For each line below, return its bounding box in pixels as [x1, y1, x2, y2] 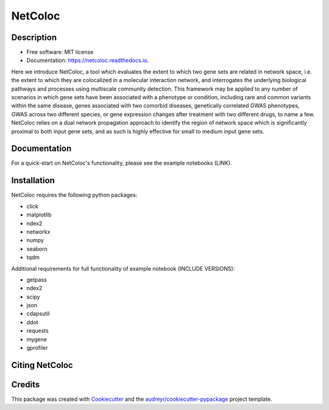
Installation [11, 175, 55, 186]
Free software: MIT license [26, 49, 94, 56]
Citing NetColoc [11, 360, 73, 370]
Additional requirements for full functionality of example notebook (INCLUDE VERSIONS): [11, 265, 235, 272]
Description [11, 32, 57, 43]
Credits [11, 379, 40, 389]
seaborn [26, 245, 48, 252]
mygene [26, 335, 47, 343]
